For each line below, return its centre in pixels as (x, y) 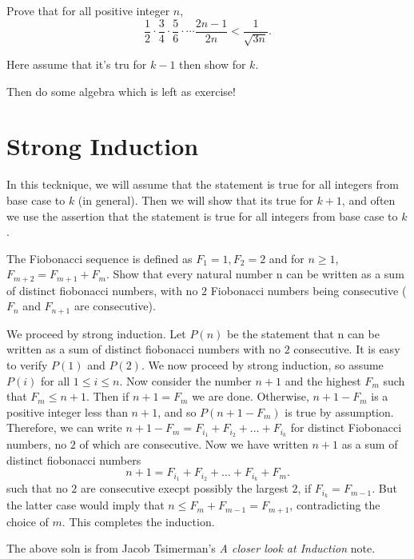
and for (287, 258)
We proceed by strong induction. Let (96, 333)
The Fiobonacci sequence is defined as (100, 258)
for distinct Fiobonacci (346, 427)
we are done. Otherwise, (251, 396)
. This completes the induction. (138, 521)
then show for (213, 64)
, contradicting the (335, 505)
